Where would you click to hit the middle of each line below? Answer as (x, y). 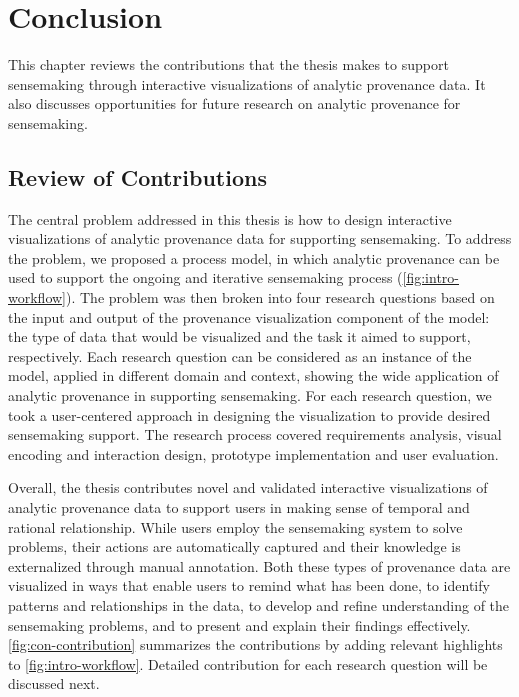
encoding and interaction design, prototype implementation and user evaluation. (253, 453)
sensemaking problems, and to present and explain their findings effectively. (239, 624)
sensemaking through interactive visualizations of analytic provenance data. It (247, 83)
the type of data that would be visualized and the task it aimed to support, (239, 336)
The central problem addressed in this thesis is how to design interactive (230, 218)
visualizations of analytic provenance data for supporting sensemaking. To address (260, 238)
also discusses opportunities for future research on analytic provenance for (234, 103)
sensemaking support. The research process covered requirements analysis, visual (255, 434)
